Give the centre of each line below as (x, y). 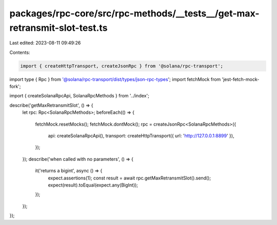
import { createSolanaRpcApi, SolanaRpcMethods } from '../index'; (80, 96)
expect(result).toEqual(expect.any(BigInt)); (93, 185)
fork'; (15, 87)
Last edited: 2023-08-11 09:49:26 (45, 43)
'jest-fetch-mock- (241, 79)
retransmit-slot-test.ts (58, 28)
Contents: (20, 52)
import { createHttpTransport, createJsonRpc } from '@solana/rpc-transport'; (122, 66)
